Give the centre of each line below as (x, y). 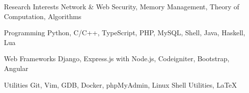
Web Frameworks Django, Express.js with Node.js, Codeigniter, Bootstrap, (117, 58)
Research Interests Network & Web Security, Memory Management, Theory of (122, 6)
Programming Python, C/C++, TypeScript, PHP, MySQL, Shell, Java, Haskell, (125, 33)
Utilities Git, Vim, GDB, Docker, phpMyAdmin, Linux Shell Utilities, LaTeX (121, 84)
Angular (16, 68)
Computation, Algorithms (43, 16)
